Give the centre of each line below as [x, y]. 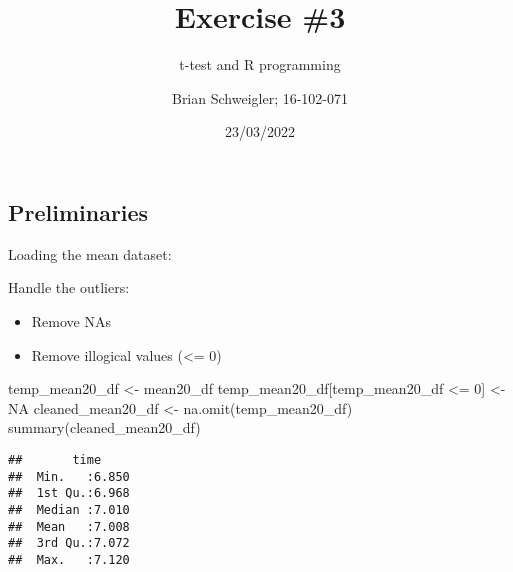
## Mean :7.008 [69, 526]
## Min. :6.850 [69, 476]
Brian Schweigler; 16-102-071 [260, 97]
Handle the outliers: [69, 287]
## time [55, 459]
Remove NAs [71, 320]
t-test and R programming [260, 64]
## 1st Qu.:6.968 [69, 493]
